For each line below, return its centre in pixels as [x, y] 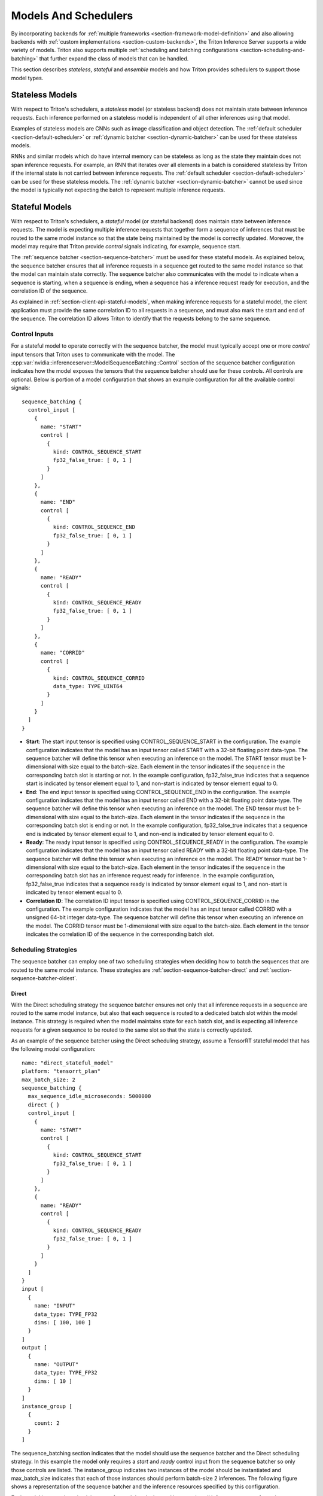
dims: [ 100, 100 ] [63, 1322]
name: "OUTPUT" [56, 1364]
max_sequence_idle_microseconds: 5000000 [89, 1096]
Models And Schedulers [72, 16]
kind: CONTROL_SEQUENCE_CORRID [99, 678]
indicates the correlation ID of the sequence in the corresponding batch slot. [120, 934]
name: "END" [58, 502]
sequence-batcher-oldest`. [44, 978]
